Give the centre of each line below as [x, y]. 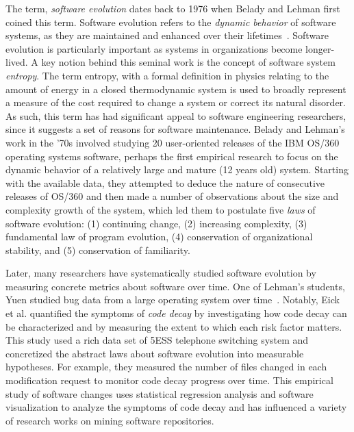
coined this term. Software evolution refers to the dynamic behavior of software [171, 22]
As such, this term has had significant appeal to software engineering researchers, [176, 115]
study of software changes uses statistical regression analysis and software [160, 393]
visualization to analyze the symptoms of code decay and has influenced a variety [176, 407]
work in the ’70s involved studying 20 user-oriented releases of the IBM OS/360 [173, 142]
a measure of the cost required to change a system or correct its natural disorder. [176, 102]
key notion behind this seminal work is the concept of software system [188, 62]
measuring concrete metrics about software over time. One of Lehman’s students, [175, 286]
